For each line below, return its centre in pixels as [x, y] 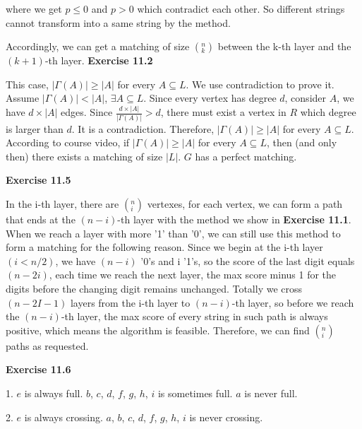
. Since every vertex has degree [210, 98]
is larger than [35, 128]
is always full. [54, 393]
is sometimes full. [195, 393]
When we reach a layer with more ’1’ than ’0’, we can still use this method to [173, 233]
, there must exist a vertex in [223, 112]
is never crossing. [226, 417]
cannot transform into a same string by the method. [118, 22]
